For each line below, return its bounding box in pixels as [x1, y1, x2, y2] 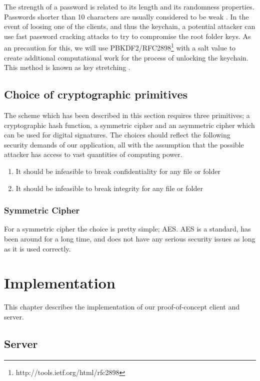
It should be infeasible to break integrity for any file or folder [15, 182, 203, 193]
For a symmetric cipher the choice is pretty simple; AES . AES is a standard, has [4, 223, 251, 234]
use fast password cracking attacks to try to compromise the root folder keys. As [4, 30, 251, 41]
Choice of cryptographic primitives [4, 86, 188, 102]
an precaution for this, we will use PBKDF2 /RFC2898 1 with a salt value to [4, 41, 236, 53]
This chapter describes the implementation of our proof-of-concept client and [4, 301, 239, 312]
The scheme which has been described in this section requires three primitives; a [4, 110, 250, 120]
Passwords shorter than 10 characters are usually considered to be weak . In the [4, 11, 249, 21]
